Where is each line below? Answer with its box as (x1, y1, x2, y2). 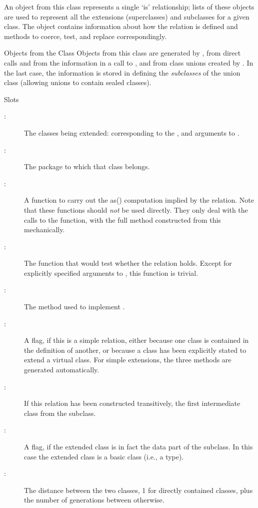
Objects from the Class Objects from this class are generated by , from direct (4, 48, 241, 58)
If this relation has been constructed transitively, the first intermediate (24, 398, 240, 408)
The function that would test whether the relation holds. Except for (24, 258, 232, 268)
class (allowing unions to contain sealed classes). (4, 77, 151, 88)
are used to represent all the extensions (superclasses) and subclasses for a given (4, 11, 249, 22)
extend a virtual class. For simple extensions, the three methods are (24, 354, 231, 365)
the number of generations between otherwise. (24, 494, 164, 505)
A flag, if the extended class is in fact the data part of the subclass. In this (24, 441, 253, 451)
